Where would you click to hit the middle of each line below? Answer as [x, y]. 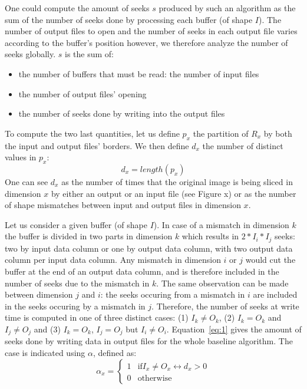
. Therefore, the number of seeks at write [225, 306]
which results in [210, 236]
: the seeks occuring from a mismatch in [173, 294]
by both [278, 133]
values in [21, 157]
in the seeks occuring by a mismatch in [75, 306]
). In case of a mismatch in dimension [221, 224]
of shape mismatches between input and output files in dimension [123, 205]
